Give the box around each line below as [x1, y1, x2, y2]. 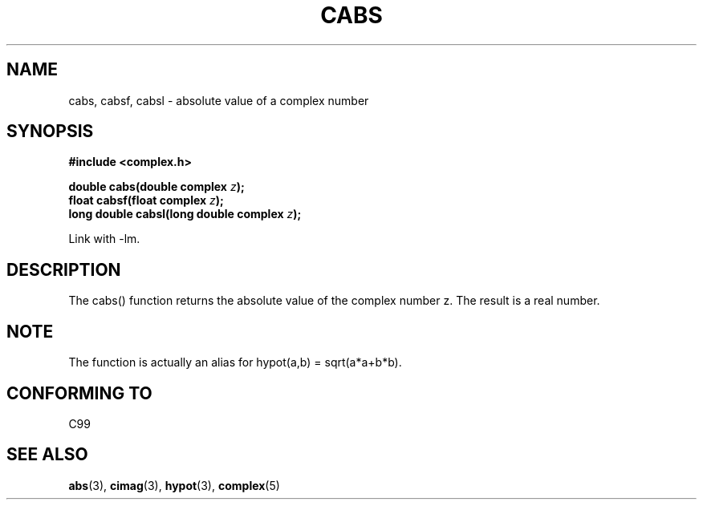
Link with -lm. [68, 232, 140, 246]
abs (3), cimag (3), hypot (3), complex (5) [68, 478, 280, 492]
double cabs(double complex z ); [68, 180, 245, 194]
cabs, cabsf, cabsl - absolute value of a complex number [68, 93, 369, 107]
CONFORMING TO [6, 383, 152, 403]
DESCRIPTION [6, 259, 121, 280]
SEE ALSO [6, 444, 88, 465]
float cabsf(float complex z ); [68, 193, 224, 208]
